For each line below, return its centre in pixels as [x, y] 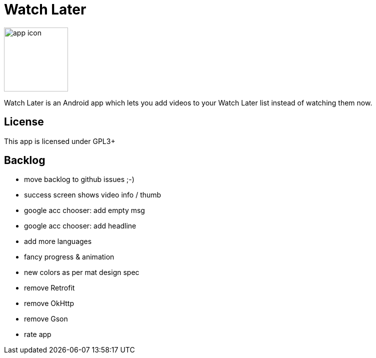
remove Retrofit [49, 288]
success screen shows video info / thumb [93, 195]
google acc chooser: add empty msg [84, 210]
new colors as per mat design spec [82, 272]
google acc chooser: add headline [80, 226]
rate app [38, 334]
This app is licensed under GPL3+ [60, 141]
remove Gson [46, 319]
